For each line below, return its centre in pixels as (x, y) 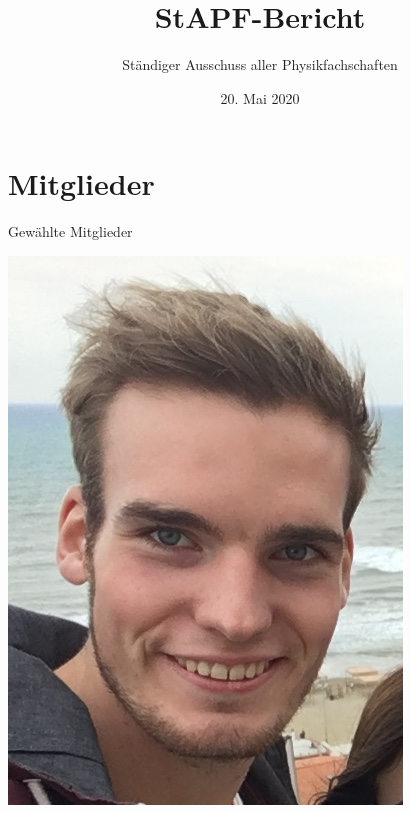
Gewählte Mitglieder (70, 231)
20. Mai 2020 (260, 97)
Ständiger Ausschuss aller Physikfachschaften (260, 64)
